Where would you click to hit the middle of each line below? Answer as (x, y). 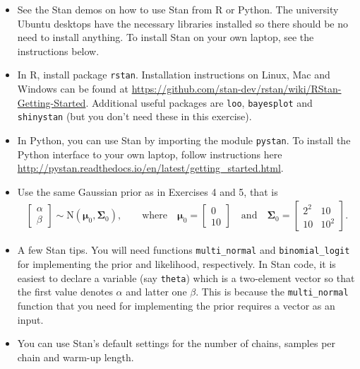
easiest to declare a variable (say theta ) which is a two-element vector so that (186, 277)
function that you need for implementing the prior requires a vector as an (176, 305)
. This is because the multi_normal (272, 292)
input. (30, 319)
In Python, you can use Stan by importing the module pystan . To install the (184, 140)
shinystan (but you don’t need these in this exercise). (134, 116)
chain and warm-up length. (76, 357)
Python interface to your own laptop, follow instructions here (150, 154)
